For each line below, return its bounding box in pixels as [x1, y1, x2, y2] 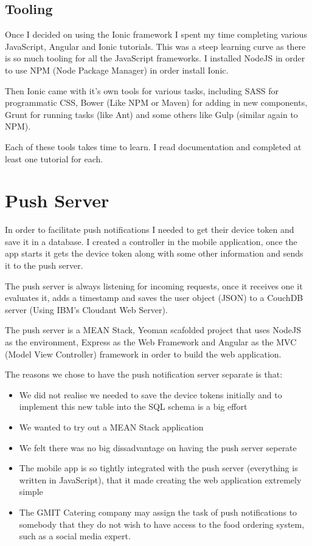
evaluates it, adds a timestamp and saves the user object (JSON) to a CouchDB [5, 291, 303, 304]
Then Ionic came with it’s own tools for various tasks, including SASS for [5, 84, 279, 97]
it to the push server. [5, 259, 83, 272]
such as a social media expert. [19, 530, 131, 542]
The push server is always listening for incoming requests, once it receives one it [5, 279, 303, 292]
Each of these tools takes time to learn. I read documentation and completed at [5, 140, 302, 153]
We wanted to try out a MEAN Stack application [19, 420, 204, 433]
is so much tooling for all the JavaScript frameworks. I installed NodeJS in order [5, 52, 305, 64]
